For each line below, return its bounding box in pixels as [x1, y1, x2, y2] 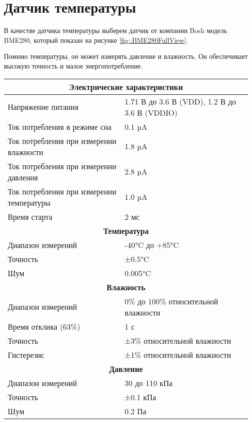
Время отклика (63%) [8, 320, 80, 332]
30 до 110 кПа [125, 377, 173, 388]
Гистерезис [8, 349, 45, 360]
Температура [103, 225, 149, 236]
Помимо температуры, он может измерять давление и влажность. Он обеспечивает [4, 51, 248, 61]
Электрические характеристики [69, 81, 183, 92]
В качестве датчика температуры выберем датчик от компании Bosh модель [4, 25, 227, 35]
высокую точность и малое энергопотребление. [4, 60, 143, 70]
